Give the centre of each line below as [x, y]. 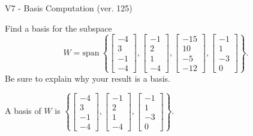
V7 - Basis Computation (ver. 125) [69, 8]
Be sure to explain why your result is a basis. [88, 78]
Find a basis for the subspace [58, 28]
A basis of [23, 111]
